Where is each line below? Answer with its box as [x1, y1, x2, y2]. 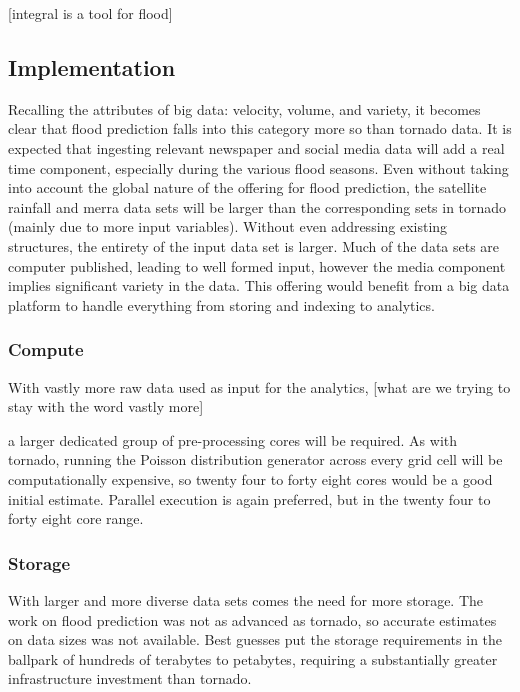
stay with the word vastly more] [8, 396, 204, 417]
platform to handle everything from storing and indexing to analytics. [8, 294, 435, 315]
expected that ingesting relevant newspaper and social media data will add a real [8, 137, 505, 158]
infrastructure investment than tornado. [8, 668, 252, 689]
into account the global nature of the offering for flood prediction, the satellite [8, 177, 487, 198]
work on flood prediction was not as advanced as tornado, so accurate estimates [8, 609, 497, 630]
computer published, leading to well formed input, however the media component [8, 255, 506, 276]
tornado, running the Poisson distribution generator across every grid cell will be [8, 449, 503, 470]
